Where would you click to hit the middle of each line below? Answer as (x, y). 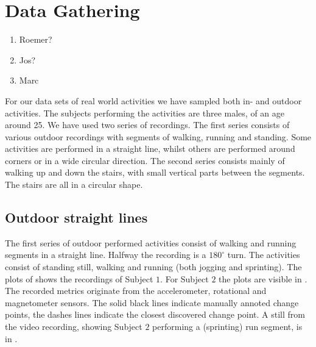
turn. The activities (264, 255)
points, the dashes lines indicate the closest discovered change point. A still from (155, 314)
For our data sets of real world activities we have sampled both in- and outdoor (153, 100)
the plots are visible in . (263, 278)
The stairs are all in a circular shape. (74, 184)
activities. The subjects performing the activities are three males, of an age (145, 113)
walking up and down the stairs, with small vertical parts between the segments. (155, 172)
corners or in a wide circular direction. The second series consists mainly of (145, 160)
